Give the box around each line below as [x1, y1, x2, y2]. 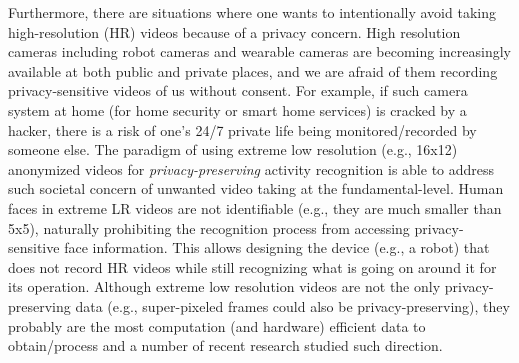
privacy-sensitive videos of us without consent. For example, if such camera [8, 80, 468, 101]
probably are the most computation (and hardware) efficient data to [8, 315, 426, 336]
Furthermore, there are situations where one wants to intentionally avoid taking [8, 2, 496, 22]
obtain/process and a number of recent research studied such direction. [8, 335, 443, 356]
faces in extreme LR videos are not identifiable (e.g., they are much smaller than [8, 197, 502, 218]
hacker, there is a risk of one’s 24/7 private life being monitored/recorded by [8, 119, 477, 140]
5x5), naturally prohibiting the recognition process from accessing [8, 217, 410, 238]
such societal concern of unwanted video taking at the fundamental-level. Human [8, 178, 504, 199]
